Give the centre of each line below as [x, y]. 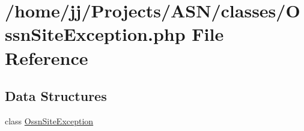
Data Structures [56, 96]
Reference [47, 57]
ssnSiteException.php [95, 34]
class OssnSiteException [49, 120]
